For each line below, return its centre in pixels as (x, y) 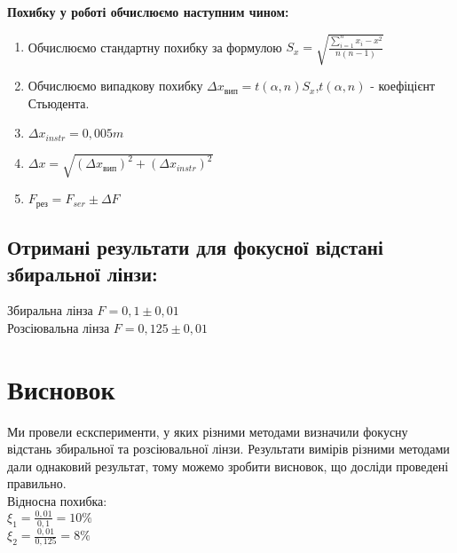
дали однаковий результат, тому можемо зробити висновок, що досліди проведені (228, 466)
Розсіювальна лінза (59, 327)
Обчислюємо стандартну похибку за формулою (155, 47)
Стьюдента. (59, 103)
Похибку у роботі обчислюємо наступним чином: (148, 12)
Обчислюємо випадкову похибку (115, 86)
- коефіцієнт (403, 86)
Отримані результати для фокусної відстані (195, 247)
